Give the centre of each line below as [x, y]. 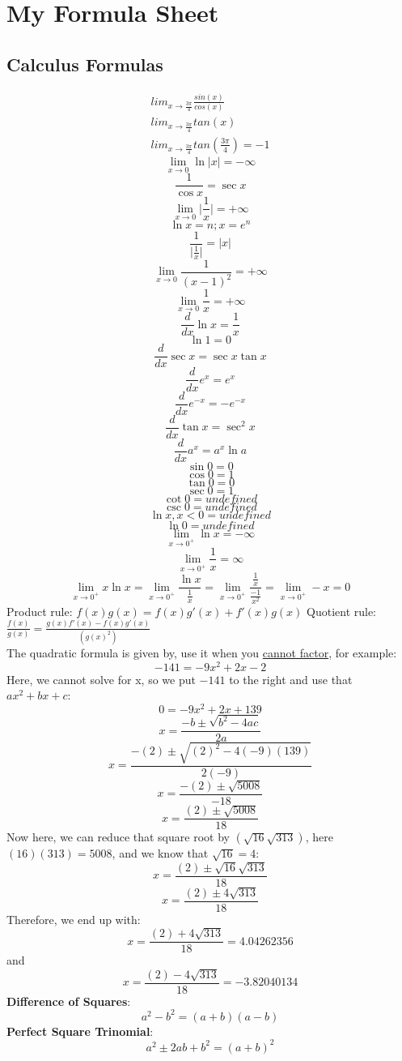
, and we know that [160, 853]
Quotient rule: [342, 611]
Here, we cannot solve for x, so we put [101, 679]
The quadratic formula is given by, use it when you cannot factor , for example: [202, 652]
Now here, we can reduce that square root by [118, 837]
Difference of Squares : [69, 1001]
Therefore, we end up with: [74, 919]
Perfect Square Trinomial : [80, 1031]
